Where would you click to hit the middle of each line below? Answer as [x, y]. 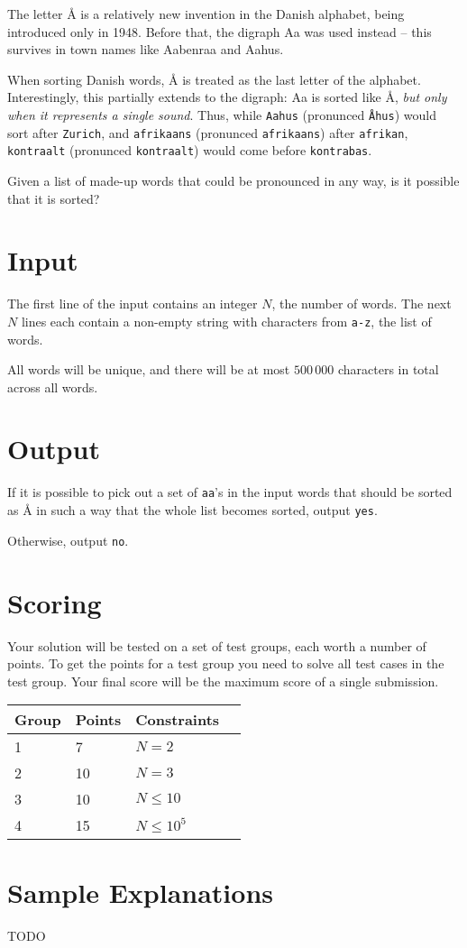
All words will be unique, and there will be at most [149, 369]
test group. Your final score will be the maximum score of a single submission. [223, 681]
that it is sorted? [54, 198]
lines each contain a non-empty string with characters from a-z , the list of [226, 321]
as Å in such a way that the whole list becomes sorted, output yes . [192, 510]
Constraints [178, 720]
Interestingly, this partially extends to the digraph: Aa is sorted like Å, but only [227, 97]
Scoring [55, 602]
